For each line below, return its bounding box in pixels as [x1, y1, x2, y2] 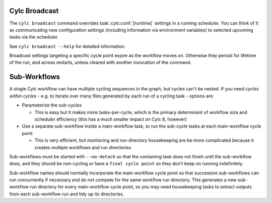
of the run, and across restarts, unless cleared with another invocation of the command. [9, 59, 191, 65]
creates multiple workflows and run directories [34, 144, 131, 150]
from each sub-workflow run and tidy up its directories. [9, 191, 124, 197]
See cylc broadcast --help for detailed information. [9, 43, 126, 49]
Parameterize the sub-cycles [22, 102, 82, 108]
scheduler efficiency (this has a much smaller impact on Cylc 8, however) [34, 116, 187, 122]
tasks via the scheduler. [9, 34, 59, 40]
